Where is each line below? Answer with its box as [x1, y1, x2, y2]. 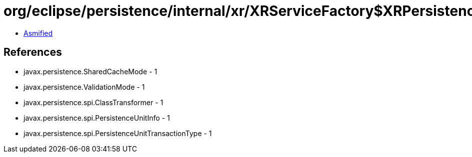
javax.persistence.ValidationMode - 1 [24, 82, 145, 91]
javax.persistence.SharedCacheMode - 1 [24, 67, 157, 76]
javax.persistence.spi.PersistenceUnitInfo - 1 [24, 113, 170, 122]
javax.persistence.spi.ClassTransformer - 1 [24, 98, 164, 107]
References [4, 46, 62, 59]
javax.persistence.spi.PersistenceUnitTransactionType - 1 [24, 129, 212, 138]
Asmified [24, 28, 53, 37]
